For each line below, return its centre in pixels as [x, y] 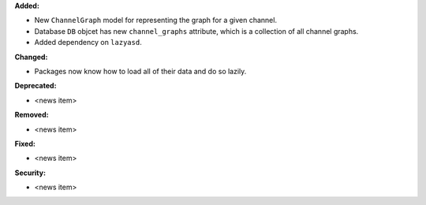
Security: [30, 173]
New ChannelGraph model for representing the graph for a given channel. [156, 20]
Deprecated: [35, 86]
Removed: [32, 115]
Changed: [31, 57]
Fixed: [25, 143]
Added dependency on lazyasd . [88, 43]
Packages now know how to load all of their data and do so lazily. [140, 71]
